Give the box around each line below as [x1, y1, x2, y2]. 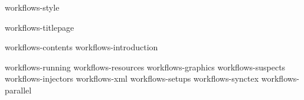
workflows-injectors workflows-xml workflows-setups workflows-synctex [5, 72, 259, 85]
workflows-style [5, 1, 60, 13]
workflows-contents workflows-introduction [5, 41, 158, 53]
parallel [5, 83, 32, 96]
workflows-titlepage [5, 21, 74, 33]
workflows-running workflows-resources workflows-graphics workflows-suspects [5, 60, 286, 73]
